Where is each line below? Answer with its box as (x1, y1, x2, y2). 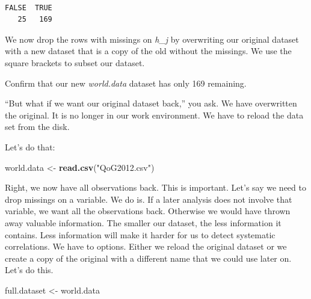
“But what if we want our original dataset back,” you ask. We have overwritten (5, 97, 297, 109)
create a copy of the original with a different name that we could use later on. (5, 251, 292, 264)
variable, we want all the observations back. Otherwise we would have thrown (5, 205, 291, 217)
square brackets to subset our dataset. (5, 56, 145, 69)
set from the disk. (5, 120, 70, 133)
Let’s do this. (5, 264, 54, 276)
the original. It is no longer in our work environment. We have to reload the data (5, 108, 304, 121)
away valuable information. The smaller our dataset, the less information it (5, 216, 282, 229)
